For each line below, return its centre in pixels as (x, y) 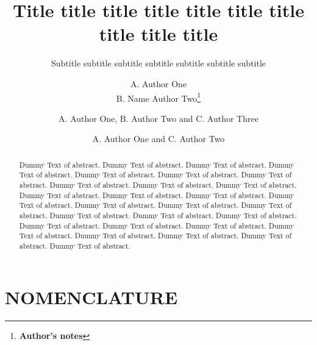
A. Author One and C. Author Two (158, 139)
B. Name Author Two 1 (158, 97)
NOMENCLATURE (91, 297)
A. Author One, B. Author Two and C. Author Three (158, 118)
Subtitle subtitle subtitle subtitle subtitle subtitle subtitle (158, 63)
